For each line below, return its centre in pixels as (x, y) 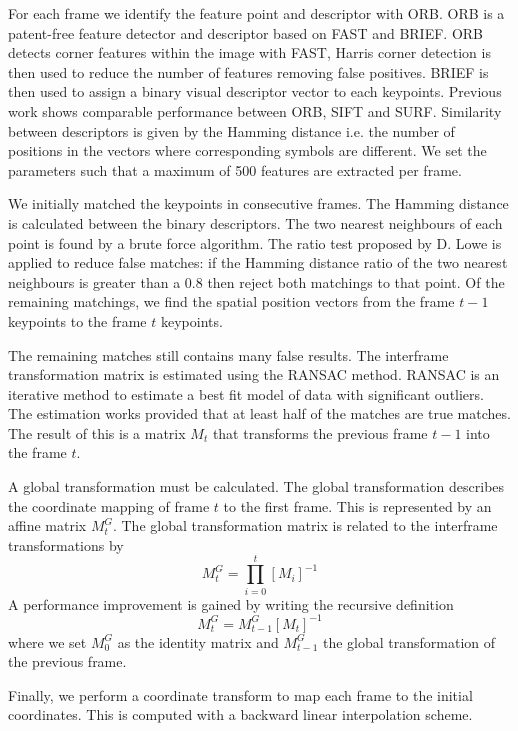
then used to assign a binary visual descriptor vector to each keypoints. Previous (255, 91)
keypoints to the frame (77, 320)
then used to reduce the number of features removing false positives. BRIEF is (248, 71)
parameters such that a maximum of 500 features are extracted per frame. (235, 169)
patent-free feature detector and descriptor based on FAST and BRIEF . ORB (246, 32)
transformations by (66, 544)
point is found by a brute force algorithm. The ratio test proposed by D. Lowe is (255, 242)
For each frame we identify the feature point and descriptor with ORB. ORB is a (256, 13)
